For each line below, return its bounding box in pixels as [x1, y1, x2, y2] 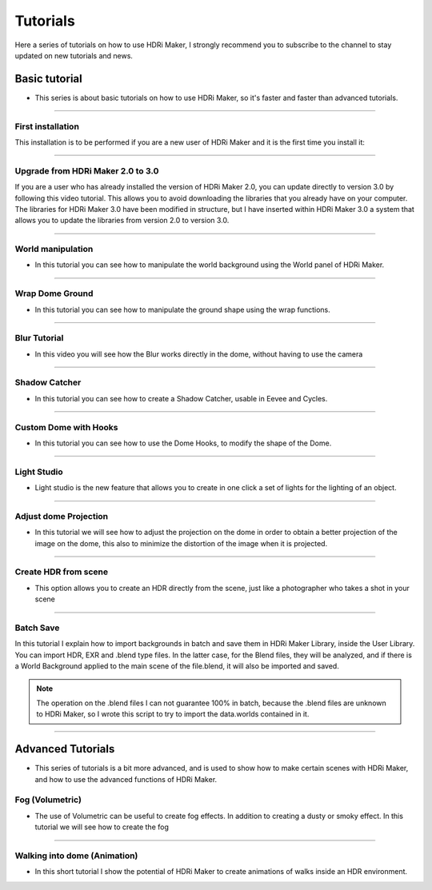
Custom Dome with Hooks [14, 421, 118, 433]
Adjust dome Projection [14, 510, 109, 521]
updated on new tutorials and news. [14, 50, 134, 60]
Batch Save [14, 622, 60, 633]
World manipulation [14, 244, 94, 255]
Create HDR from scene [14, 566, 108, 577]
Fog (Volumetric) [14, 794, 82, 805]
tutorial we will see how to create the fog [34, 822, 170, 832]
